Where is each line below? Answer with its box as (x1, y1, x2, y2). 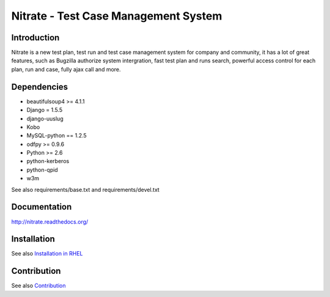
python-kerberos (26, 158, 70, 165)
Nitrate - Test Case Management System (11, 9, 222, 23)
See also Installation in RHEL (11, 250, 83, 257)
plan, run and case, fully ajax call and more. (11, 65, 122, 73)
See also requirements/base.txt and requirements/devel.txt (11, 186, 160, 193)
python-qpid (26, 166, 58, 174)
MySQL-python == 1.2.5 (26, 132, 87, 139)
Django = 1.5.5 (26, 106, 63, 114)
